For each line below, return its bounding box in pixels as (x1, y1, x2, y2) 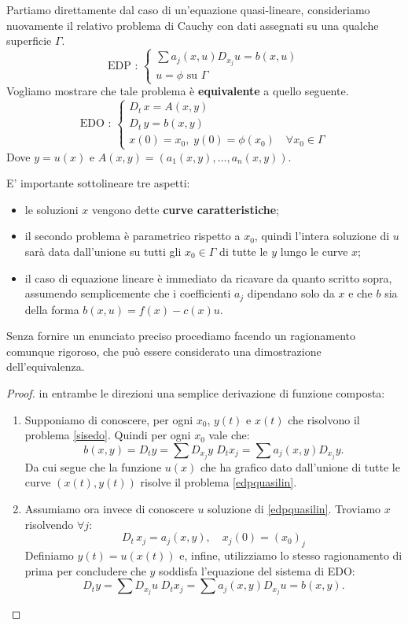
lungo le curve (280, 242, 348, 259)
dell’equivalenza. (6, 358, 85, 375)
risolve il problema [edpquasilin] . (140, 474, 297, 490)
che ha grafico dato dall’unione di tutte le (200, 458, 400, 475)
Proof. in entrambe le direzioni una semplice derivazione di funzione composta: (6, 385, 385, 401)
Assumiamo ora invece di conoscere (24, 501, 194, 517)
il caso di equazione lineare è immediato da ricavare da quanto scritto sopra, (24, 269, 392, 286)
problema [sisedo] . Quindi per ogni (24, 427, 191, 443)
